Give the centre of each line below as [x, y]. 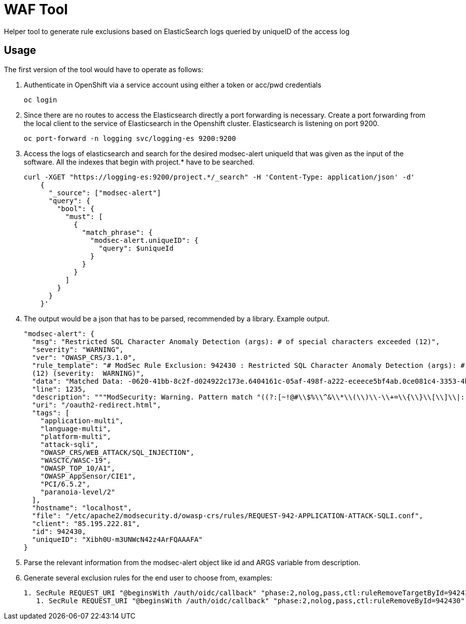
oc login [40, 100]
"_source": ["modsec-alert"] [105, 193]
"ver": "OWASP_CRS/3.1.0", [84, 357]
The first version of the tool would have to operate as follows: [104, 69]
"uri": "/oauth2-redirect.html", [97, 405]
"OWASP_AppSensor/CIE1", [88, 476]
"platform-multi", [76, 436]
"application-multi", [82, 421]
